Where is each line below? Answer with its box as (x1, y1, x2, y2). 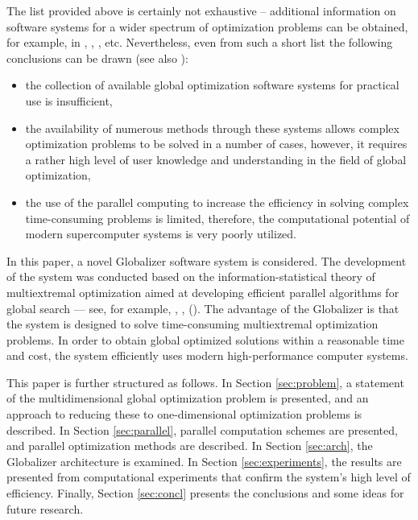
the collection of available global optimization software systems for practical (25, 76, 399, 93)
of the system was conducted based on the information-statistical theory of (6, 268, 375, 285)
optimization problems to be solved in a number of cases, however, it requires (25, 135, 408, 152)
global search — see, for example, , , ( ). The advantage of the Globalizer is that (6, 299, 399, 316)
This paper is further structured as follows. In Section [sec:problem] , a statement (6, 373, 404, 390)
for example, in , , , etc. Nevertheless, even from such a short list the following (6, 34, 393, 51)
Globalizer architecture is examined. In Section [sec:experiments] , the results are (6, 452, 402, 469)
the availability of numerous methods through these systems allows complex (25, 119, 399, 136)
